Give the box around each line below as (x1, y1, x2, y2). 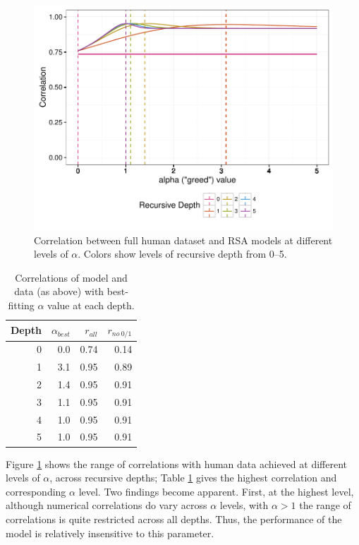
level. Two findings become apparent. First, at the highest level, (78, 484, 354, 498)
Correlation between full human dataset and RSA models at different (34, 232, 333, 247)
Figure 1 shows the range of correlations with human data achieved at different (6, 456, 347, 471)
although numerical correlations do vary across (6, 498, 207, 513)
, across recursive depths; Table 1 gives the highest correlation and (49, 470, 337, 485)
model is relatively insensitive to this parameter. (6, 525, 214, 540)
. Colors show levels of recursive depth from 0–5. (78, 246, 287, 261)
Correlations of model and (15, 270, 128, 285)
